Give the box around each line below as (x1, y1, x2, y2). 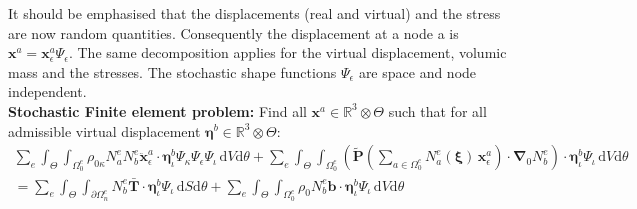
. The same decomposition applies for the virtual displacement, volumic (68, 42, 507, 63)
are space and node (358, 61, 477, 82)
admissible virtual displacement (8, 120, 201, 141)
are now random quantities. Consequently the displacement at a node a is (8, 22, 459, 43)
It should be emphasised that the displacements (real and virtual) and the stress (8, 3, 501, 23)
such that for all (388, 100, 487, 121)
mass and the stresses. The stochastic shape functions (8, 61, 337, 82)
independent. (8, 81, 87, 102)
